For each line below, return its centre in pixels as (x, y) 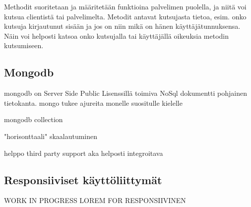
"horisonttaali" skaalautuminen (51, 136)
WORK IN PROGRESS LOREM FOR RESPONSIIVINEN (95, 200)
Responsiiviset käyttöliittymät (83, 179)
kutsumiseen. (24, 45)
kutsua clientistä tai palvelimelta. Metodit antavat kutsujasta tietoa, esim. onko (125, 16)
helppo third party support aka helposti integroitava (84, 153)
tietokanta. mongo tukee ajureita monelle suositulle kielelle (93, 103)
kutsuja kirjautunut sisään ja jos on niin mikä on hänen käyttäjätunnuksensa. (122, 26)
